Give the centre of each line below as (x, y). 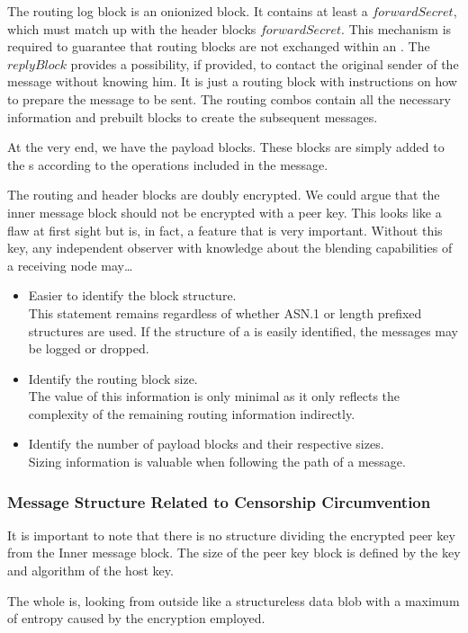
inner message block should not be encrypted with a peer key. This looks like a (225, 212)
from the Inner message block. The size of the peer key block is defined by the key (234, 553)
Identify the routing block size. (113, 378)
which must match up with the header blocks (132, 28)
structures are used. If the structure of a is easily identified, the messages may (243, 330)
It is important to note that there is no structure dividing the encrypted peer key (231, 535)
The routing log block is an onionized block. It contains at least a (188, 11)
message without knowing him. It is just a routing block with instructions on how (232, 81)
